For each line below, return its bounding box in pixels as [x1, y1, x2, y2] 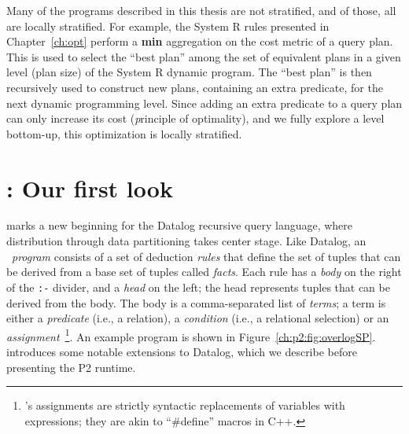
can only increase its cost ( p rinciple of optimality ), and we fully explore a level [6, 110, 385, 127]
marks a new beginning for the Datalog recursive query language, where [6, 217, 353, 234]
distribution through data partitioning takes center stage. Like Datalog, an [6, 233, 367, 249]
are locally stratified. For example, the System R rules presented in [6, 17, 330, 34]
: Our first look [6, 171, 173, 204]
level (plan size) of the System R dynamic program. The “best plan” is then [6, 64, 372, 80]
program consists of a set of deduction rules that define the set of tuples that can [12, 248, 401, 264]
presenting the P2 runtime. [6, 359, 136, 375]
